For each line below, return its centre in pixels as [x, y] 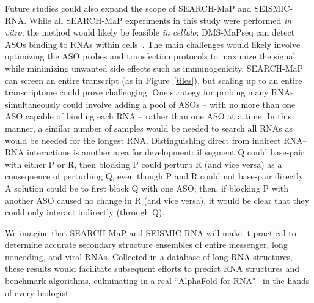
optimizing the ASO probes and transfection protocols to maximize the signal [150, 56]
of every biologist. [38, 292]
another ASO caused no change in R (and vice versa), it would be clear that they [157, 200]
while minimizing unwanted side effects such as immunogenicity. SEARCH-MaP [154, 68]
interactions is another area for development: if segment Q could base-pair [165, 152]
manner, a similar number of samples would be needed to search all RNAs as [149, 128]
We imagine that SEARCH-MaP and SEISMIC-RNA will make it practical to [151, 232]
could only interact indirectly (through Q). [85, 212]
